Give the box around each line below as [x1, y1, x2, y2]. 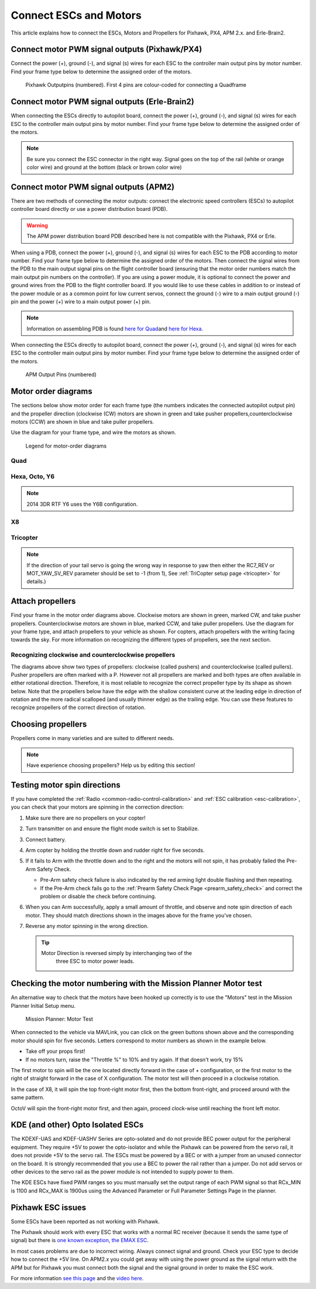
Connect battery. [25, 836, 67, 843]
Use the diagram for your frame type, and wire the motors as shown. [11, 429, 177, 436]
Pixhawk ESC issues [11, 1202, 87, 1212]
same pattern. [11, 1094, 45, 1101]
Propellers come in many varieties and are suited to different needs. [11, 735, 174, 742]
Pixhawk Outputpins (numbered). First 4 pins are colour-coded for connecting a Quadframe [25, 81, 247, 88]
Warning [26, 221, 48, 229]
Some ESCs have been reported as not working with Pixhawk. [11, 1218, 160, 1225]
